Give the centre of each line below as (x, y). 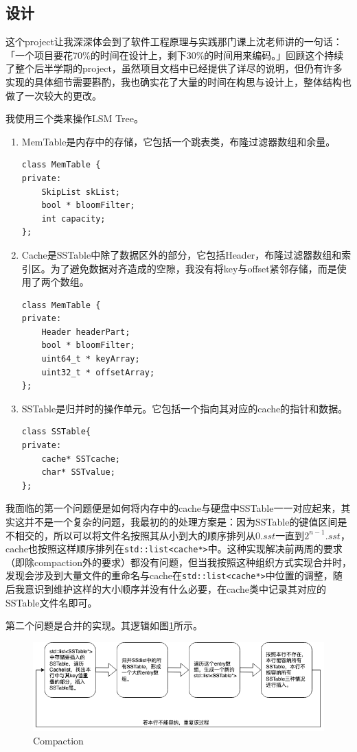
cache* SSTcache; (81, 459)
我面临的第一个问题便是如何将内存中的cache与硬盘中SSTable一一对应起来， (173, 508)
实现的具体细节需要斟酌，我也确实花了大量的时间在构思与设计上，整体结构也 (178, 81)
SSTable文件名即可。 (51, 602)
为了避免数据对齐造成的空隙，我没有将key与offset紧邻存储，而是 (194, 268)
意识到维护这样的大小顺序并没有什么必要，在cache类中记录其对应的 (175, 589)
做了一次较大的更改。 (54, 95)
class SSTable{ (56, 432)
